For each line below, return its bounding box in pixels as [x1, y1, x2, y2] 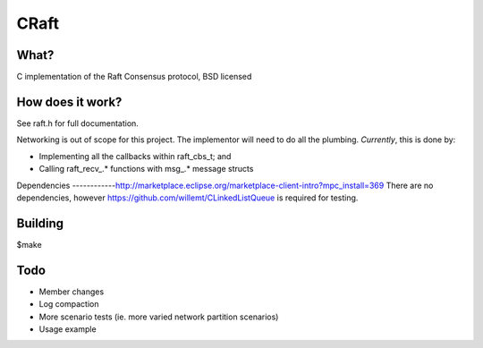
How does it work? [16, 94, 123, 109]
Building [16, 216, 64, 231]
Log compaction [38, 299, 99, 310]
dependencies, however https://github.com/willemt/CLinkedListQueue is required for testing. [16, 192, 359, 203]
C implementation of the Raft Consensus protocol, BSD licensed [16, 72, 252, 82]
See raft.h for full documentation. [16, 117, 139, 129]
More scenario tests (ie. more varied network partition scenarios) [38, 311, 279, 322]
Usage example [38, 323, 97, 335]
